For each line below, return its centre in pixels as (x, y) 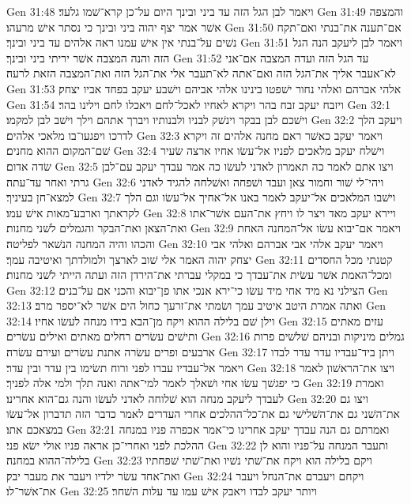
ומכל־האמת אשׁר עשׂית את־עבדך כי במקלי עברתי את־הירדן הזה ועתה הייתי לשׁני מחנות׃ (199, 275)
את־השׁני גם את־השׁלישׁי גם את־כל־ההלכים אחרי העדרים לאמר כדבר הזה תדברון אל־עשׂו (203, 414)
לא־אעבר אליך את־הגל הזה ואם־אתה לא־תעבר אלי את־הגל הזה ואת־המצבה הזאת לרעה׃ (201, 73)
